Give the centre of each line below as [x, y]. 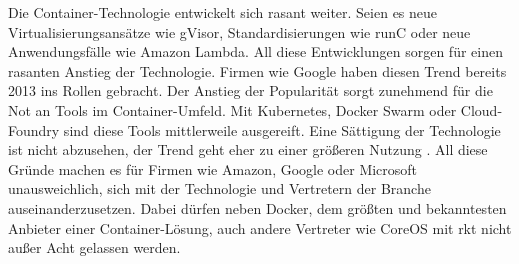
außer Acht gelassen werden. [94, 247]
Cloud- [481, 109]
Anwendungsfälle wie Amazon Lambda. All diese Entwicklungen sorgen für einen [255, 51]
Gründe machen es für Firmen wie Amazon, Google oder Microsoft [213, 168]
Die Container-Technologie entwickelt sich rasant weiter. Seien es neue [223, 12]
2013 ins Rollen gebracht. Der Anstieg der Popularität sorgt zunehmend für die [250, 90]
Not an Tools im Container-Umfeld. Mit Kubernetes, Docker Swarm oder [232, 109]
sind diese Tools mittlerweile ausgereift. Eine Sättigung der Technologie [282, 129]
